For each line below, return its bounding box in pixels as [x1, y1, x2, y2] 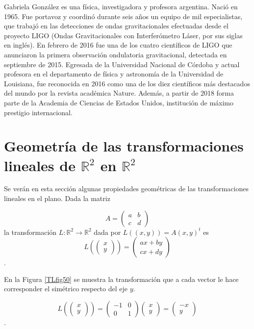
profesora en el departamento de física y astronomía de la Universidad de [4, 69, 224, 79]
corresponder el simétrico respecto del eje [4, 283, 127, 294]
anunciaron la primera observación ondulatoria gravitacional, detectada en [4, 49, 227, 59]
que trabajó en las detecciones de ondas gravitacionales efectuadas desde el [4, 21, 229, 31]
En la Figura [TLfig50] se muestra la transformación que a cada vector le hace [4, 274, 239, 284]
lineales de [4, 155, 76, 175]
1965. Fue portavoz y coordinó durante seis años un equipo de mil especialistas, [4, 11, 243, 21]
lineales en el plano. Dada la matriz [4, 193, 110, 203]
